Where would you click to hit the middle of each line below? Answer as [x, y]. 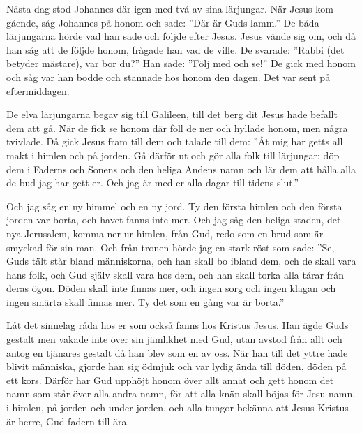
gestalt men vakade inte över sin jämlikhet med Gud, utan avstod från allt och [174, 339]
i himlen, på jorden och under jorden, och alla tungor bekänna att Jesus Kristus [178, 408]
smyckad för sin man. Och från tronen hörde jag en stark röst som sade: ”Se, [171, 247]
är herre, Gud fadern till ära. [68, 421]
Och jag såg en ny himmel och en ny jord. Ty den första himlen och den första [174, 206]
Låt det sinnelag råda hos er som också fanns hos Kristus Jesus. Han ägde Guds [178, 325]
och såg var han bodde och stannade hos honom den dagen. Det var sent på [168, 76]
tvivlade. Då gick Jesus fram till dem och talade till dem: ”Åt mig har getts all [175, 141]
